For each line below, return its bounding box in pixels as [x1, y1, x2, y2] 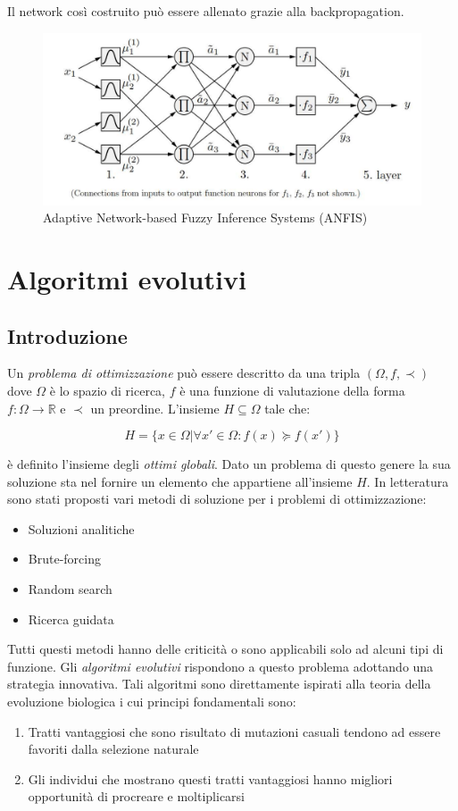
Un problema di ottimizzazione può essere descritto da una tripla [7, 364, 361, 382]
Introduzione [7, 322, 128, 349]
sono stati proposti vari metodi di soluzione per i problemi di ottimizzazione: [7, 489, 427, 508]
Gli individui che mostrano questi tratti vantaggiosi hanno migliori [28, 769, 393, 788]
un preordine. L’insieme [90, 398, 220, 417]
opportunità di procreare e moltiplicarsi [28, 787, 245, 806]
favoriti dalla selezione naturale [28, 740, 199, 758]
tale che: [264, 398, 311, 417]
